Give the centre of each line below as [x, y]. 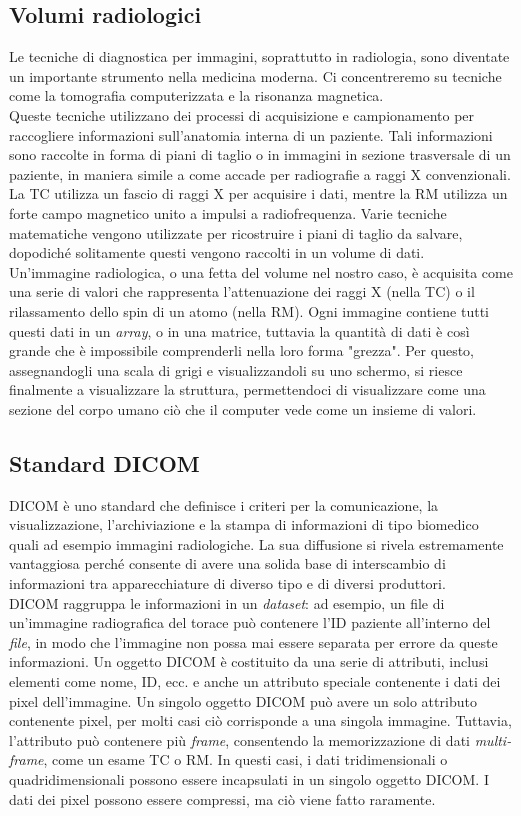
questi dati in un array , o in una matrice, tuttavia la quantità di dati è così [239, 330]
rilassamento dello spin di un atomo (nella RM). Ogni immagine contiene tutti [249, 310]
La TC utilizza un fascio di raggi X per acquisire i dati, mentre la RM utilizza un [258, 193]
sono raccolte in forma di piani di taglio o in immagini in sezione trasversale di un [260, 154]
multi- [493, 739]
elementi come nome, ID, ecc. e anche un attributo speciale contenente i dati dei [255, 681]
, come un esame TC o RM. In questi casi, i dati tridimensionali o [245, 759]
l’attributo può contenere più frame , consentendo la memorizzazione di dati [239, 739]
